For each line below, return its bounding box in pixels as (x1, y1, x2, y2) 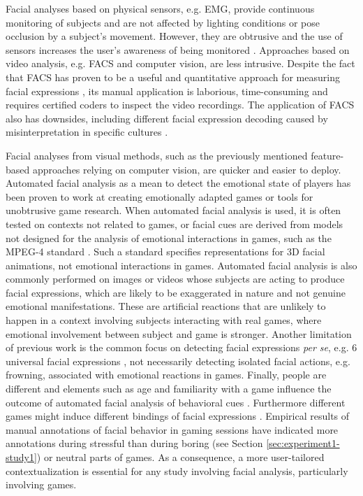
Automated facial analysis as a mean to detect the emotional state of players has (6, 176, 351, 190)
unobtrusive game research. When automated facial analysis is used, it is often (6, 203, 341, 218)
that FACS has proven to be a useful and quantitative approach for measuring (6, 69, 340, 84)
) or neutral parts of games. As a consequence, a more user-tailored (36, 450, 325, 464)
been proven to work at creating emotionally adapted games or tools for (6, 189, 313, 204)
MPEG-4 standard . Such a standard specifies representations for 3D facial (6, 244, 325, 259)
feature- (311, 148, 344, 162)
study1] (6, 450, 37, 464)
